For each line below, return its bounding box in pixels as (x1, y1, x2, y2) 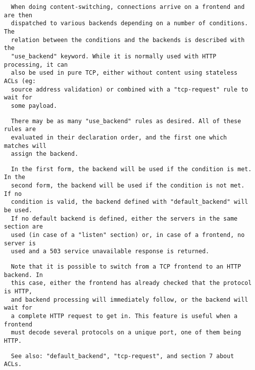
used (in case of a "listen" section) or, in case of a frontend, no (11, 231, 245, 239)
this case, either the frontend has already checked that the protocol (11, 279, 252, 287)
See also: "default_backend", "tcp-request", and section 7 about (11, 352, 234, 360)
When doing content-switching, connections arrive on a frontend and (11, 3, 245, 10)
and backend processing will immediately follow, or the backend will (11, 296, 248, 303)
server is (4, 239, 36, 247)
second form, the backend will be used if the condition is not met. (11, 182, 245, 189)
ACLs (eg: (4, 77, 36, 85)
